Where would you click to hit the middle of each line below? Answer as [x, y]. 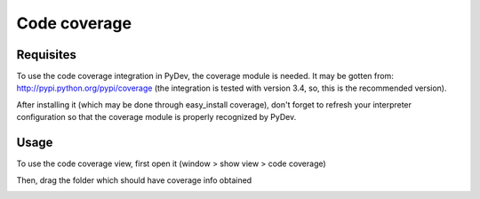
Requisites [47, 55]
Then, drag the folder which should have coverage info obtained [134, 180]
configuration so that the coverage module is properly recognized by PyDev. [156, 117]
